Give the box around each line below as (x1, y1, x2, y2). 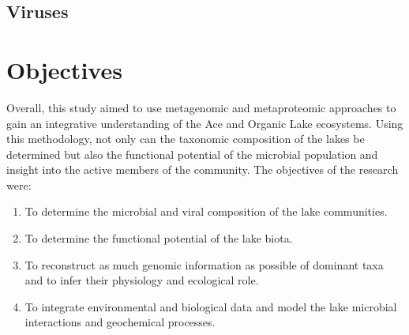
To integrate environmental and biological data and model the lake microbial (24, 298, 397, 314)
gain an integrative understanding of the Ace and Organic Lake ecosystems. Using (6, 115, 403, 131)
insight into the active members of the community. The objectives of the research (6, 161, 399, 178)
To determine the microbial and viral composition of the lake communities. (24, 203, 388, 220)
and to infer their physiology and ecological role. (24, 272, 259, 288)
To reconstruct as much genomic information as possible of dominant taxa (24, 256, 384, 273)
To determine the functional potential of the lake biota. (24, 230, 293, 247)
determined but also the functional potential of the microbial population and (6, 145, 378, 162)
